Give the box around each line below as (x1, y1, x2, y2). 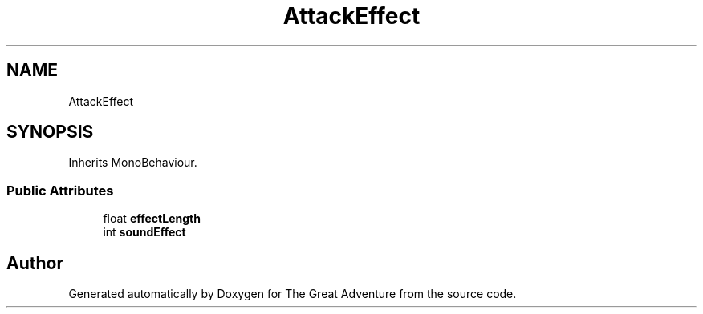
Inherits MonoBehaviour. (68, 155, 197, 170)
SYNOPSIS (6, 122, 94, 143)
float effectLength (103, 211, 201, 226)
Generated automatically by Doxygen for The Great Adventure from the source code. (68, 287, 517, 301)
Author (6, 252, 63, 273)
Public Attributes (6, 182, 114, 199)
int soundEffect (103, 225, 186, 240)
